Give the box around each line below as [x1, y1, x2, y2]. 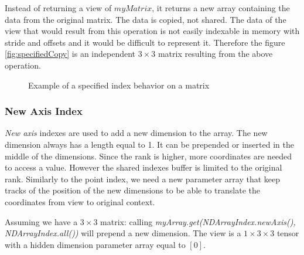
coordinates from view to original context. [5, 195, 155, 208]
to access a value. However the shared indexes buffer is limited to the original [5, 161, 282, 174]
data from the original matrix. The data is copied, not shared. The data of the [5, 13, 286, 25]
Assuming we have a [5, 215, 78, 227]
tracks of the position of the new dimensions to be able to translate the [5, 184, 261, 196]
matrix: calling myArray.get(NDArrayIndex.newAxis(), [100, 215, 296, 227]
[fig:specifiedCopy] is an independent [5, 47, 136, 60]
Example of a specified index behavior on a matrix [28, 79, 210, 91]
